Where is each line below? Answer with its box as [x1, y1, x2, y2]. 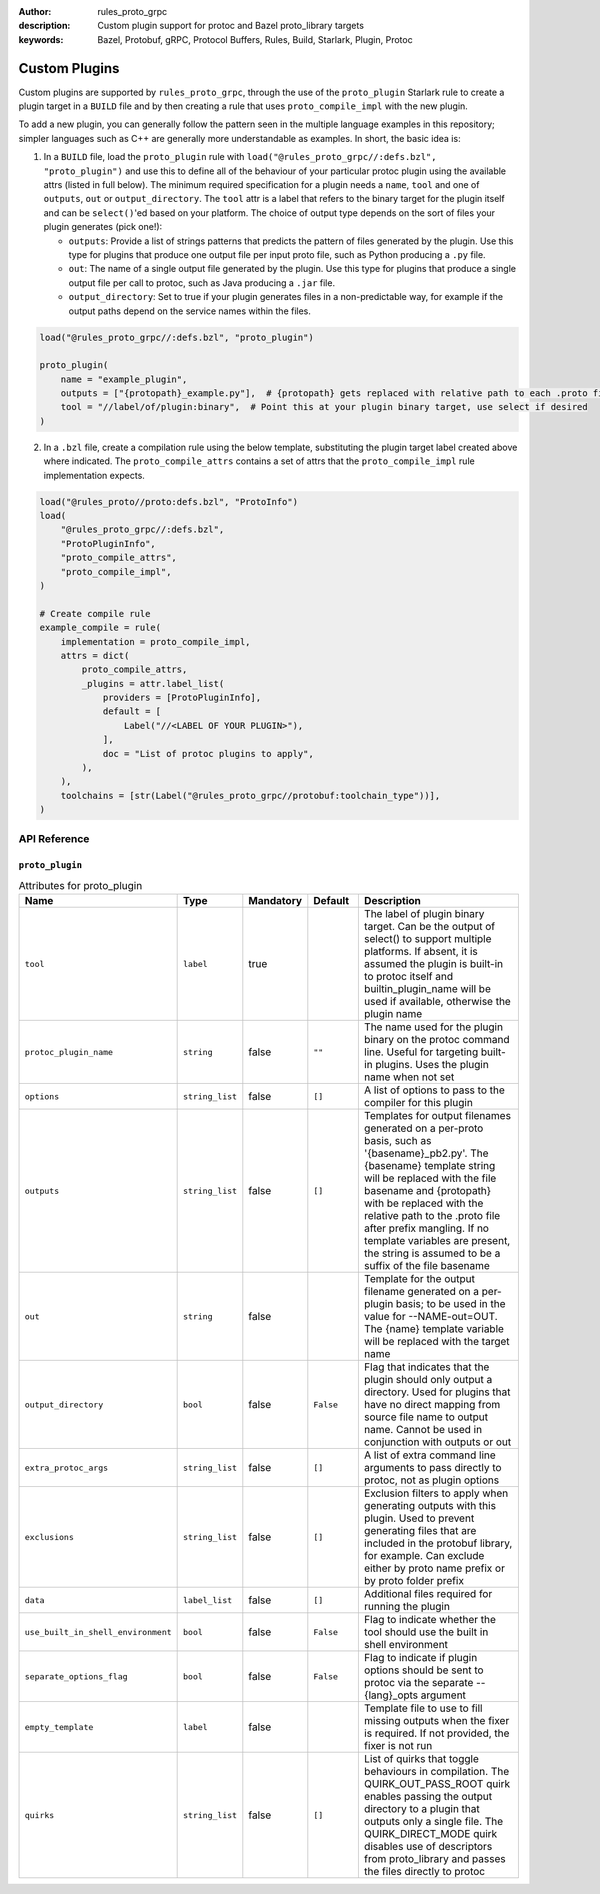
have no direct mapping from [363, 1398, 501, 1412]
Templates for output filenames [363, 1109, 512, 1123]
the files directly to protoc [363, 1865, 486, 1879]
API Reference [18, 831, 90, 845]
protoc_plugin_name [24, 1046, 114, 1057]
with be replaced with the [363, 1196, 484, 1210]
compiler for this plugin [363, 1096, 474, 1110]
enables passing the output [363, 1790, 493, 1804]
